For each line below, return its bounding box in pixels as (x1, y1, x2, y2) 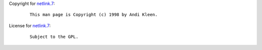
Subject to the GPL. (30, 34, 79, 40)
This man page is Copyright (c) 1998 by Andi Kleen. (30, 12, 158, 17)
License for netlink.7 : (9, 22, 51, 29)
